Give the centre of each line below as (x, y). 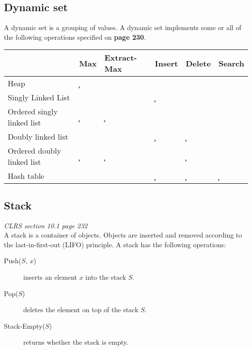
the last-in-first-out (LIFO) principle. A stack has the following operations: (115, 244)
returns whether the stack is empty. (76, 342)
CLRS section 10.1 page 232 (46, 225)
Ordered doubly (34, 151)
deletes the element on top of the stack (81, 310)
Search (231, 63)
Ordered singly (33, 111)
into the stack (106, 277)
